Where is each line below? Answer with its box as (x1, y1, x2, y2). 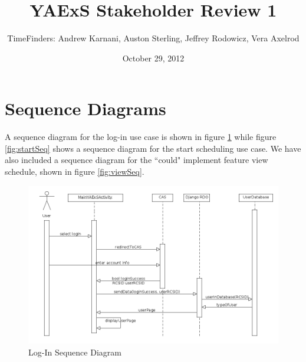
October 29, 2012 (122, 51, 185, 64)
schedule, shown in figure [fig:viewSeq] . (5, 165, 144, 178)
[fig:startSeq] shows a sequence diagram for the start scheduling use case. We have (5, 142, 301, 154)
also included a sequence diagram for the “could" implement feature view (5, 154, 268, 166)
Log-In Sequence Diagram (28, 346, 121, 358)
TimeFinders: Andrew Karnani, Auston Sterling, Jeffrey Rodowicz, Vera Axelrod (7, 32, 300, 44)
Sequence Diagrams (5, 96, 166, 120)
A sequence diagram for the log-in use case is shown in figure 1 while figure (5, 131, 277, 143)
